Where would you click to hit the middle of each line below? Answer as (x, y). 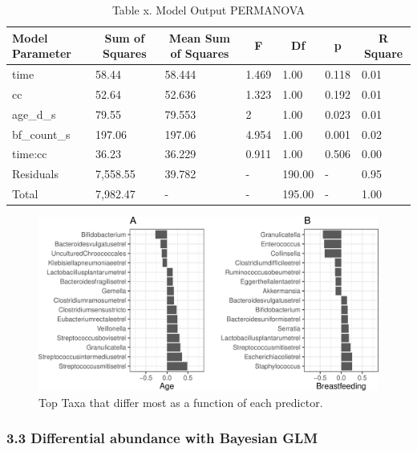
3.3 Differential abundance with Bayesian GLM (162, 438)
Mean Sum (199, 37)
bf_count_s (41, 134)
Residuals (35, 174)
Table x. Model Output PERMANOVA (208, 10)
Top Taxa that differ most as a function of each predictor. (181, 402)
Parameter (42, 53)
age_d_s (34, 114)
